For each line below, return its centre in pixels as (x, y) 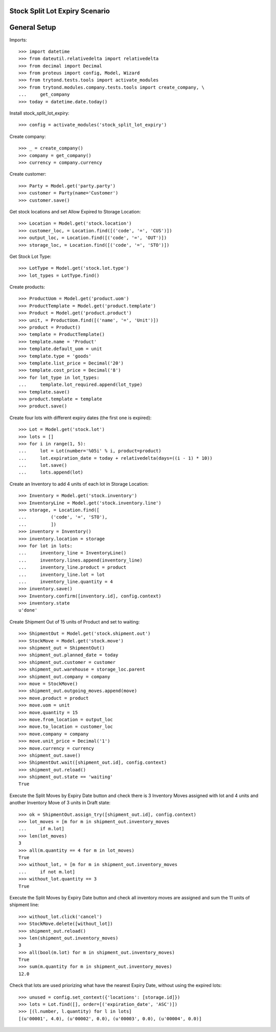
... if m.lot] (42, 829)
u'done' (28, 610)
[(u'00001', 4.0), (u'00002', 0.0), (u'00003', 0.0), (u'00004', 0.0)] (110, 1018)
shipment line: (24, 905)
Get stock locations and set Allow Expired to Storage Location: (75, 211)
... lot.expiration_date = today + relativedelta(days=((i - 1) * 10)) (116, 458)
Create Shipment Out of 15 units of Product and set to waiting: (75, 621)
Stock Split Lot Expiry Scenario (60, 11)
